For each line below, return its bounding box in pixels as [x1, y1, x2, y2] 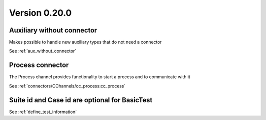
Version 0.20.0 [9, 7, 72, 18]
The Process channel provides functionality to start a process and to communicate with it [9, 74, 191, 80]
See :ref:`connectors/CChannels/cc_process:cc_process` [9, 83, 126, 89]
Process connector [9, 61, 69, 69]
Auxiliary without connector [9, 26, 97, 34]
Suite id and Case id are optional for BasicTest [9, 96, 153, 104]
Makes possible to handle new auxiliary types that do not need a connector [9, 39, 162, 45]
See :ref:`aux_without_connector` [9, 48, 76, 54]
